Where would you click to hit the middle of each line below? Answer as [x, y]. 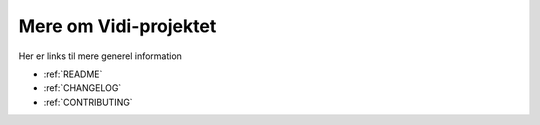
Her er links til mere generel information [100, 56]
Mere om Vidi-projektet [117, 26]
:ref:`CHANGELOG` [82, 88]
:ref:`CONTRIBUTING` [88, 102]
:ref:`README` [73, 74]
